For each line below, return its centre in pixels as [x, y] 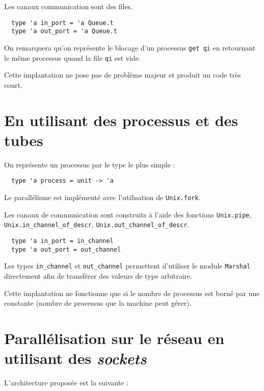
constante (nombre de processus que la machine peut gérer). [98, 303]
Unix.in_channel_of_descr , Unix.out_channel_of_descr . [97, 224]
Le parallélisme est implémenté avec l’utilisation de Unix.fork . [102, 197]
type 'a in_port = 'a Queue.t [62, 23]
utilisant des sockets [75, 358]
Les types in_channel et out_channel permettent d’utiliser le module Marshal [127, 266]
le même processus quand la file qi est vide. [72, 57]
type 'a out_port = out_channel [66, 249]
